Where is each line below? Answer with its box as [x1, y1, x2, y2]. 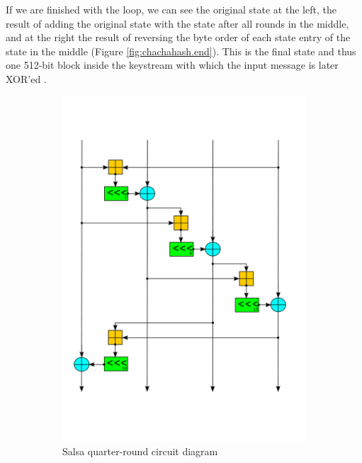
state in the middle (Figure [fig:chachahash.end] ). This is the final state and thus [6, 43, 356, 58]
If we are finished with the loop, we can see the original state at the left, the [6, 2, 336, 16]
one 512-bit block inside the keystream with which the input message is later [6, 57, 339, 72]
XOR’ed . [6, 71, 47, 86]
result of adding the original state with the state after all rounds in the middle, [6, 16, 349, 30]
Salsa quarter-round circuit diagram [62, 443, 218, 458]
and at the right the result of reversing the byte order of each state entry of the [6, 30, 351, 45]
